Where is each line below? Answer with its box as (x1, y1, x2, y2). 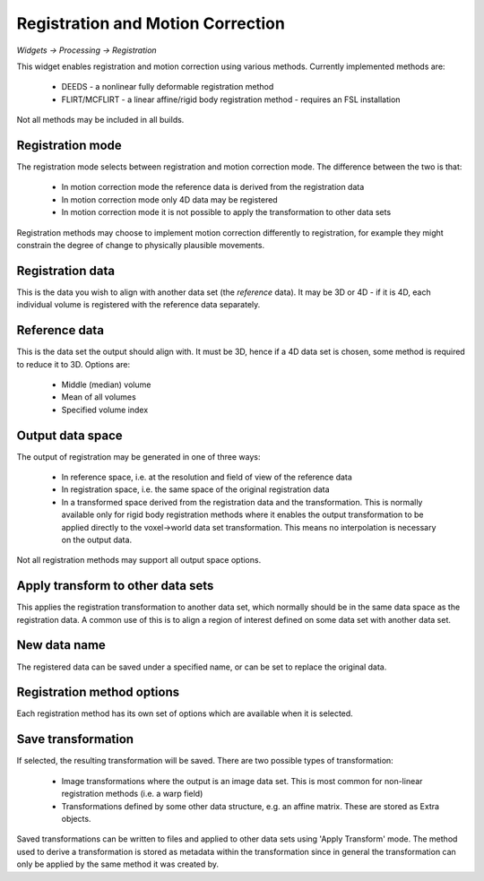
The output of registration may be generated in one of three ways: (16, 451, 261, 462)
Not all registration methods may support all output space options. (16, 555, 262, 566)
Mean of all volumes (61, 392, 136, 402)
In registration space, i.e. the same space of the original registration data (61, 484, 330, 495)
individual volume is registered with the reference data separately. (16, 299, 261, 310)
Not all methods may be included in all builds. (16, 115, 185, 125)
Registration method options (16, 685, 180, 700)
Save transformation (16, 731, 134, 747)
